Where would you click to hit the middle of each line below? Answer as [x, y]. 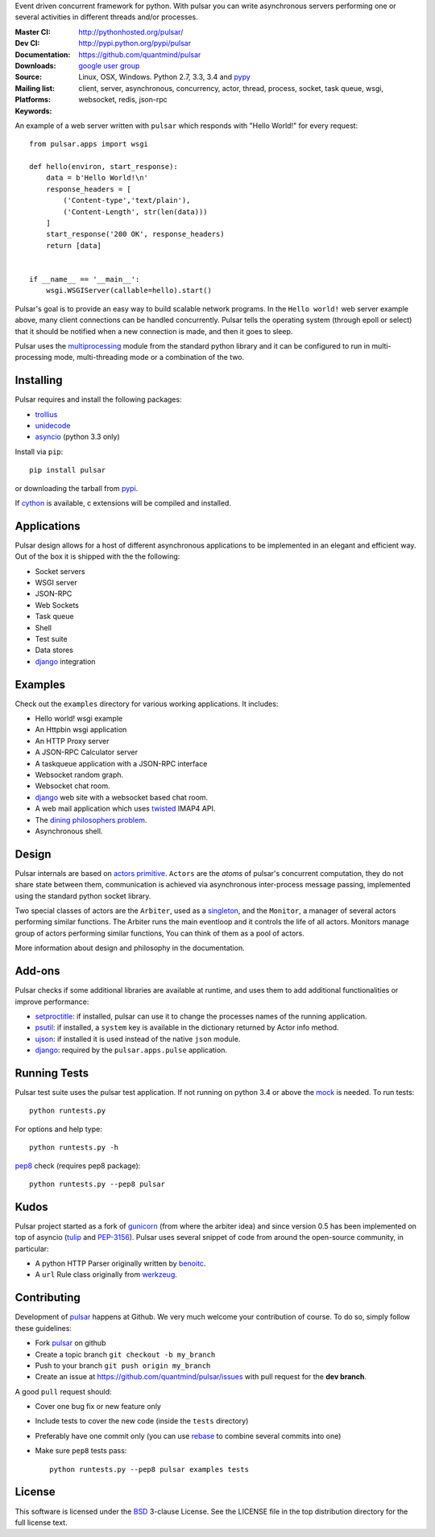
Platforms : [33, 100]
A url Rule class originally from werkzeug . [106, 1275]
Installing [39, 380]
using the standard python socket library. [83, 896]
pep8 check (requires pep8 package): [78, 1165]
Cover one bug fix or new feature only [98, 1407]
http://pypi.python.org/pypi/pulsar [135, 43]
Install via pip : [39, 452]
